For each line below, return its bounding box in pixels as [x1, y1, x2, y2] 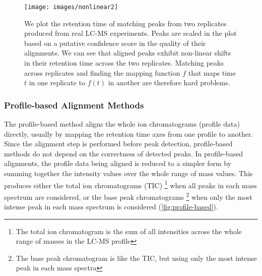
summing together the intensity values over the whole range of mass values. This [4, 168, 253, 178]
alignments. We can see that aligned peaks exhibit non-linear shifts [24, 47, 231, 58]
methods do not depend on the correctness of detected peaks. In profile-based [4, 148, 243, 158]
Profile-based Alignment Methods [4, 98, 144, 111]
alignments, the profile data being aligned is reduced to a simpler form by [4, 158, 232, 169]
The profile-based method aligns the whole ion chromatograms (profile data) [4, 119, 240, 129]
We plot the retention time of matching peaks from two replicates [24, 18, 227, 28]
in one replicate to [29, 77, 85, 88]
